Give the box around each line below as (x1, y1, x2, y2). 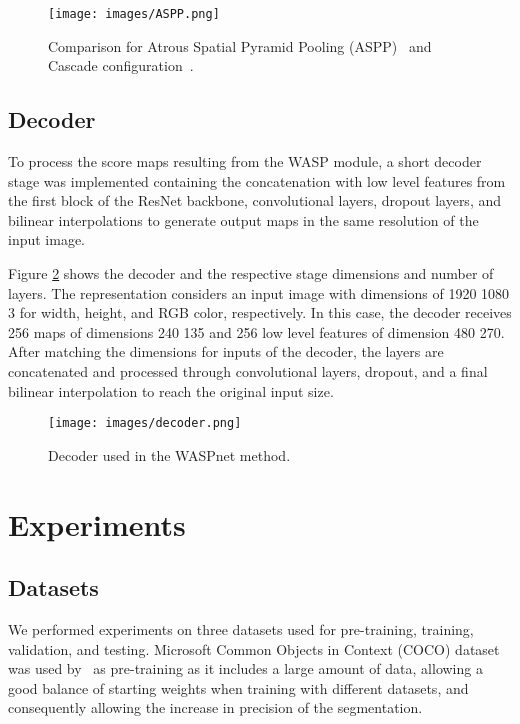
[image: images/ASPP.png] (48, 7, 220, 21)
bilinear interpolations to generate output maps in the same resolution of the (8, 209, 479, 230)
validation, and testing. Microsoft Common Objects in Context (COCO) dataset (8, 638, 500, 659)
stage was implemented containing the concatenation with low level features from (8, 170, 506, 191)
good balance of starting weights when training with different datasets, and (8, 677, 469, 698)
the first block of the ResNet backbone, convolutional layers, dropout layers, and (8, 190, 502, 211)
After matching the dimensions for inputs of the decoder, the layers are (8, 341, 444, 362)
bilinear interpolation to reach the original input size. (8, 380, 334, 401)
